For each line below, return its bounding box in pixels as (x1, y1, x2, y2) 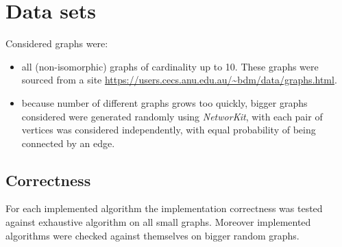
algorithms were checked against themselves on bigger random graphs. (5, 228, 300, 242)
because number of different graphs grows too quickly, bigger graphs (21, 95, 308, 109)
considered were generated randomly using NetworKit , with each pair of (21, 109, 323, 123)
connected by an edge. (21, 135, 115, 150)
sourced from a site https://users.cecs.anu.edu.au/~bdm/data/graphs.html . (21, 73, 337, 87)
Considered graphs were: (5, 36, 108, 51)
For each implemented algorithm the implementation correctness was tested (5, 201, 323, 216)
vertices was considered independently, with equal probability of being (21, 122, 316, 137)
